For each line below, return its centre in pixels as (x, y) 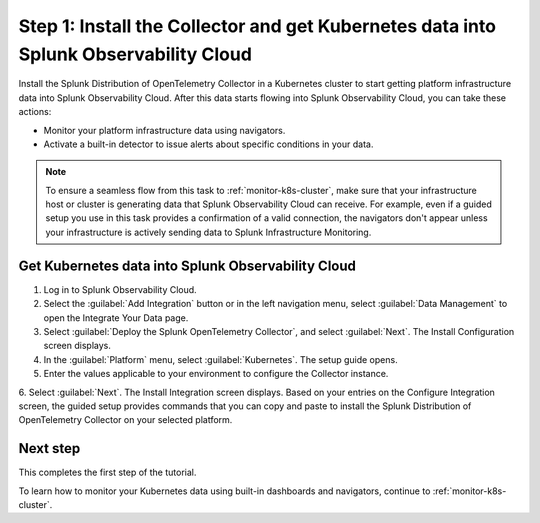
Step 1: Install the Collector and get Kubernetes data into (257, 26)
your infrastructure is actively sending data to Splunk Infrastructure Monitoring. (208, 232)
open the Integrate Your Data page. (116, 317)
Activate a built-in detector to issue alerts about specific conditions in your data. (208, 144)
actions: (35, 112)
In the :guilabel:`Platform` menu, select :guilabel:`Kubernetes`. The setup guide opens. (221, 359)
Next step (49, 448)
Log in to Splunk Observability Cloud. (120, 289)
